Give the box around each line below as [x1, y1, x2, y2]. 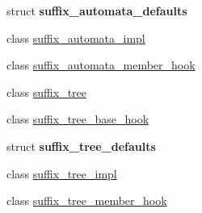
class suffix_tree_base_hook [6, 111, 149, 127]
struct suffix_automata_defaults [6, 2, 187, 19]
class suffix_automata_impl [6, 29, 145, 46]
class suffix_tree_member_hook [6, 192, 167, 209]
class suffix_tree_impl [6, 165, 117, 182]
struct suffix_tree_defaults [6, 137, 156, 154]
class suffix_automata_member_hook [6, 56, 196, 73]
